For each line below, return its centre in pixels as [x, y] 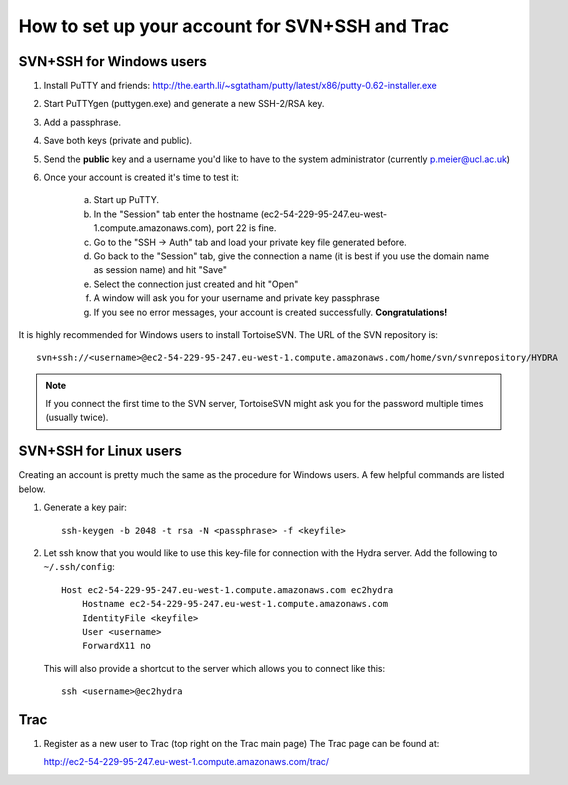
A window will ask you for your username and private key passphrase [236, 298]
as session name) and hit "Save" [160, 270]
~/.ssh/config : [79, 567]
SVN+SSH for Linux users [100, 451]
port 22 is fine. [246, 228]
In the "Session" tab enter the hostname [176, 214]
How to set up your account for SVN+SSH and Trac [234, 26]
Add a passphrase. [82, 122]
